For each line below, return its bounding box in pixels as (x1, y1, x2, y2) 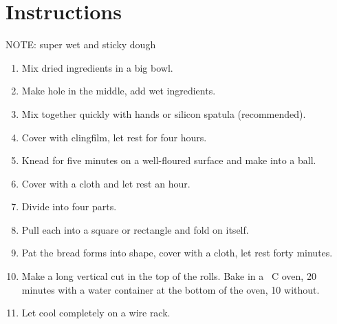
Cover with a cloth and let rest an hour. (21, 176, 191, 190)
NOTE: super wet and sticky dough (6, 37, 156, 52)
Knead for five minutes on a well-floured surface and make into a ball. (21, 153, 316, 168)
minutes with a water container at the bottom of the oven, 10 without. (21, 282, 320, 296)
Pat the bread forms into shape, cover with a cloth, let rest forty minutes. (21, 245, 333, 260)
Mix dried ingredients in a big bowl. (21, 60, 173, 74)
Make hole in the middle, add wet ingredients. (21, 83, 216, 98)
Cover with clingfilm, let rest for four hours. (21, 130, 207, 144)
